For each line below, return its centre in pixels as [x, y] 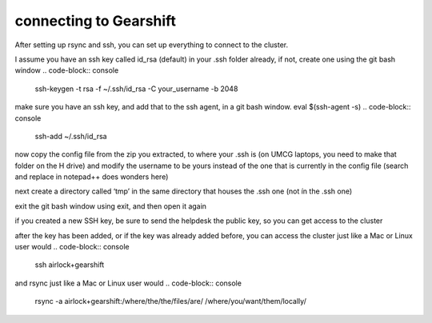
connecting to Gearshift [95, 21]
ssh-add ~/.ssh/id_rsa [71, 136]
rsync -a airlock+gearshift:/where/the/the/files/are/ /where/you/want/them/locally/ [171, 301]
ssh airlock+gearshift [70, 265]
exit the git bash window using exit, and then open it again [111, 206]
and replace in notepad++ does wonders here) [92, 177]
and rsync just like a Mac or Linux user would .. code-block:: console [128, 283]
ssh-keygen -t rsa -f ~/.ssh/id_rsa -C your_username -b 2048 [136, 89]
